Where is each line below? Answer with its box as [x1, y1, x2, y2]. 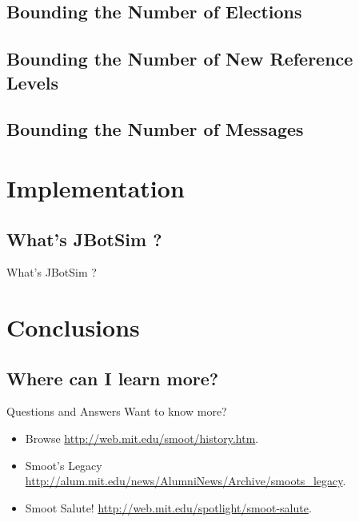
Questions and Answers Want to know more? [6, 403, 227, 420]
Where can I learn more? [6, 365, 219, 390]
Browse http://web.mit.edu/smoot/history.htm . [25, 430, 259, 447]
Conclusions [6, 311, 140, 344]
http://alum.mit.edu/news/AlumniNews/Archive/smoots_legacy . [25, 472, 346, 489]
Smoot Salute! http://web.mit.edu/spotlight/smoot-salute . [25, 499, 312, 516]
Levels [6, 70, 58, 94]
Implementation [6, 171, 185, 204]
